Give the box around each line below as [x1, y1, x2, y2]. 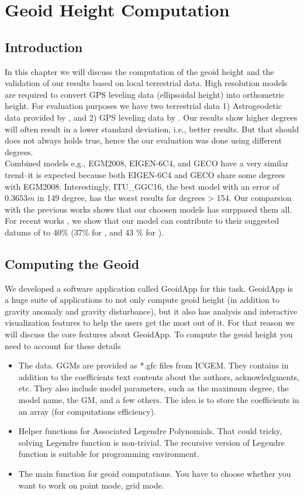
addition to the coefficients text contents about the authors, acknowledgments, [18, 370, 300, 383]
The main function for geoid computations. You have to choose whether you [18, 467, 291, 479]
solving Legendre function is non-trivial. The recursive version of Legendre [18, 436, 285, 448]
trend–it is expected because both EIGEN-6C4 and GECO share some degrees [5, 168, 285, 180]
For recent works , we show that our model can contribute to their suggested [5, 214, 279, 227]
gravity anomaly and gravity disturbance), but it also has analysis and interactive [5, 305, 298, 317]
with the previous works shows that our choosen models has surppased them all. [5, 203, 292, 215]
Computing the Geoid [5, 254, 140, 272]
